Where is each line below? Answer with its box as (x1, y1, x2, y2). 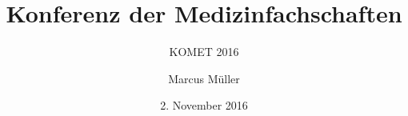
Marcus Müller (168, 70, 240, 86)
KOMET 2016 (169, 43, 239, 60)
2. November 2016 (160, 97, 248, 114)
